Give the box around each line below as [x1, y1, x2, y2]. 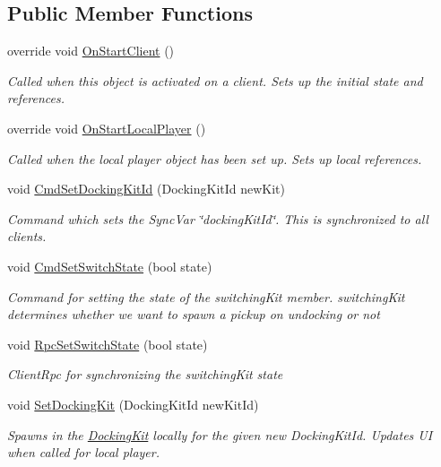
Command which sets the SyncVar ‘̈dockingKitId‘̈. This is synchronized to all [7, 209, 428, 228]
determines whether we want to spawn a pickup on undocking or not [7, 305, 380, 324]
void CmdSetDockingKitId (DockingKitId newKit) [7, 179, 286, 198]
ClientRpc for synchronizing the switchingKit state [7, 365, 283, 384]
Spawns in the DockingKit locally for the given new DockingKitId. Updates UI [7, 425, 433, 444]
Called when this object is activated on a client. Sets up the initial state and [7, 71, 423, 90]
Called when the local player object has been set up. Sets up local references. [7, 149, 422, 168]
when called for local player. [7, 443, 160, 462]
